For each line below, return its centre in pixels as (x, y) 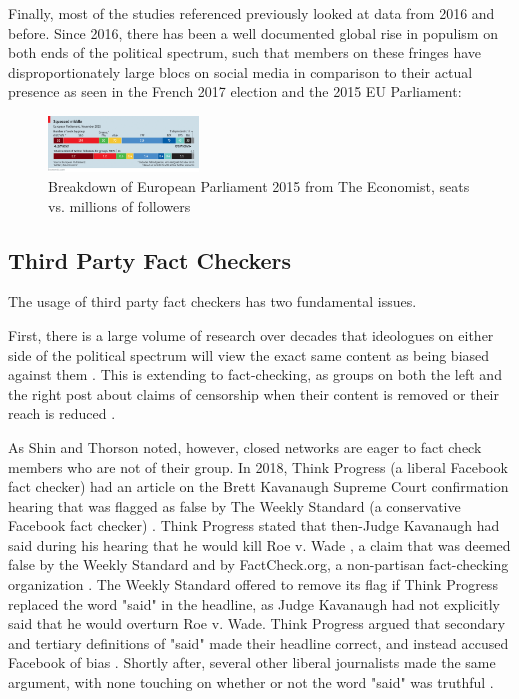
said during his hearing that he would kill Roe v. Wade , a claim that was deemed (259, 544)
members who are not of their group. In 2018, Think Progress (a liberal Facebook (258, 466)
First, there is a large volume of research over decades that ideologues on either (251, 334)
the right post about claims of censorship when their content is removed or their (253, 393)
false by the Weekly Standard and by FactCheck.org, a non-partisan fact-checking (258, 564)
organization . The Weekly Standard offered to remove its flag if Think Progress (253, 584)
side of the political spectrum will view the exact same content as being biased (249, 354)
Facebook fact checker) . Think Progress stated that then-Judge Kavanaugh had (254, 525)
